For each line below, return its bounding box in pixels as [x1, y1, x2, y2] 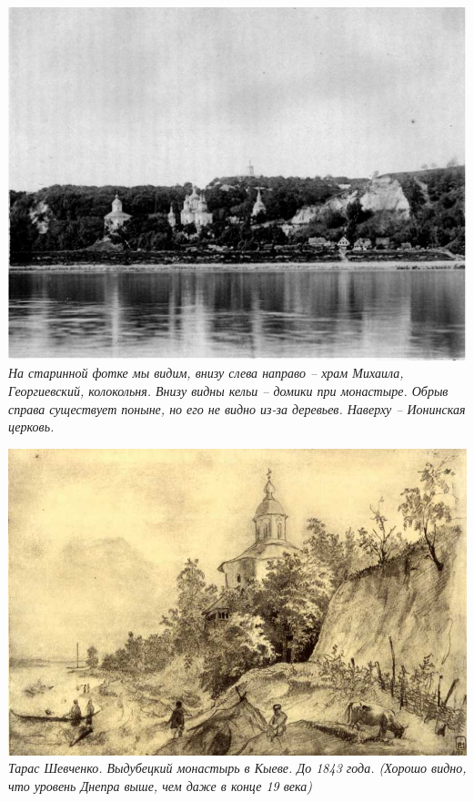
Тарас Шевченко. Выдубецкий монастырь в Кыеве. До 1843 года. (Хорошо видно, [8, 758, 467, 777]
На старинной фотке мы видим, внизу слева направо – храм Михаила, [8, 363, 404, 382]
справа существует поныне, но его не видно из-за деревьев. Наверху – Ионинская [8, 399, 466, 418]
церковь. [8, 417, 55, 436]
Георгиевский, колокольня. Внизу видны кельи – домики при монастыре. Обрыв [8, 381, 449, 401]
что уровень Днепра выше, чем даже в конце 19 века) [8, 777, 312, 796]
